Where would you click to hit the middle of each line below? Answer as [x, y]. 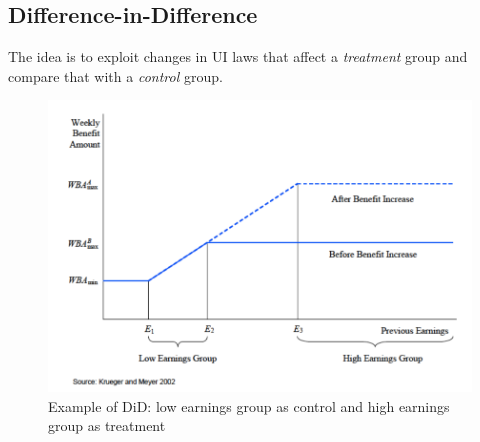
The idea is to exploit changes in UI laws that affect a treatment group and [238, 56]
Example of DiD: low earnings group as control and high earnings [249, 405]
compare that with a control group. [115, 75]
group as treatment [107, 425]
